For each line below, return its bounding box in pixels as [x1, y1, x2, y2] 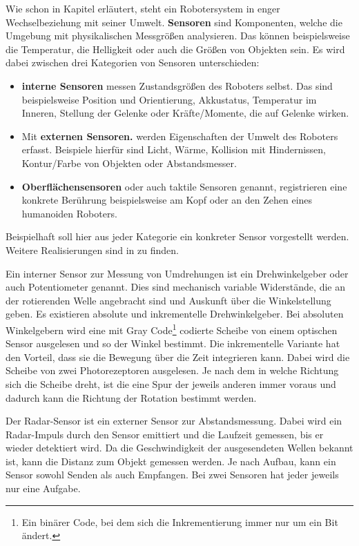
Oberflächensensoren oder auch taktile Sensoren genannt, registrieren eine [21, 179, 347, 193]
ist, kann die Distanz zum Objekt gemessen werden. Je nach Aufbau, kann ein [6, 454, 336, 468]
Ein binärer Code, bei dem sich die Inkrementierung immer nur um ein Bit [21, 514, 338, 529]
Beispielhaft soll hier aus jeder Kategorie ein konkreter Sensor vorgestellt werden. [6, 229, 349, 244]
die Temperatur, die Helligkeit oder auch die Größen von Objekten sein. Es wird [6, 41, 345, 56]
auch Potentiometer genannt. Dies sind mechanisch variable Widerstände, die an [6, 280, 345, 294]
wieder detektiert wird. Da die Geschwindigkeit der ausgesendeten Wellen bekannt [6, 440, 353, 455]
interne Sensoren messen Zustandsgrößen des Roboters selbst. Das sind [21, 78, 333, 92]
